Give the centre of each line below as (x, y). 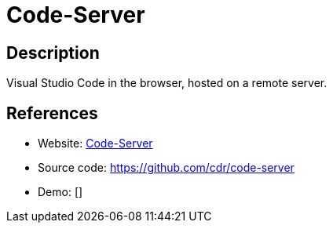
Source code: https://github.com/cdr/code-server (166, 168)
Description (53, 53)
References (52, 113)
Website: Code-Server (95, 144)
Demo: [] (60, 192)
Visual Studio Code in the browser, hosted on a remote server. (167, 83)
